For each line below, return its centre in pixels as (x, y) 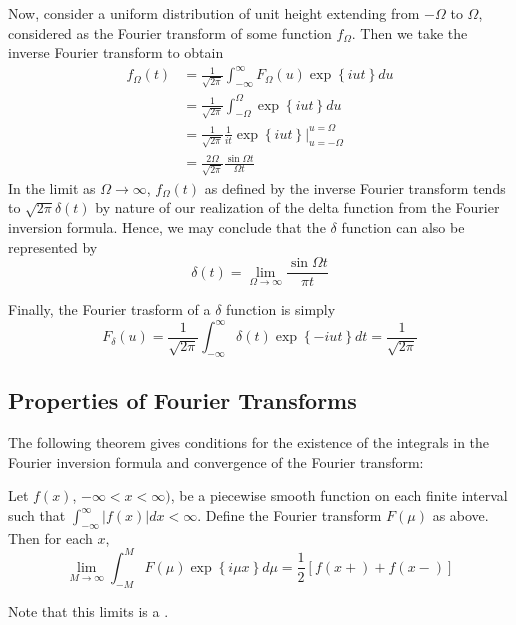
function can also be (403, 226)
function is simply (281, 309)
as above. (460, 515)
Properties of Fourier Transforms (182, 400)
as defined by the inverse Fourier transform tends (355, 187)
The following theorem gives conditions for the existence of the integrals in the (249, 442)
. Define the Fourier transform (289, 515)
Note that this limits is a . (88, 610)
